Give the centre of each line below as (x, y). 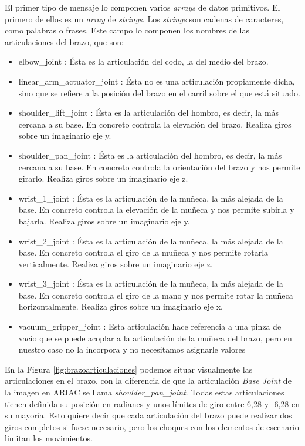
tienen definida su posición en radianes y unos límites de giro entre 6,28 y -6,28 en (152, 403)
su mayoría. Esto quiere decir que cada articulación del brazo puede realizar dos (148, 415)
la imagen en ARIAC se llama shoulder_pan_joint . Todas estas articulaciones (145, 392)
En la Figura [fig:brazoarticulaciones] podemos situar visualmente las (129, 369)
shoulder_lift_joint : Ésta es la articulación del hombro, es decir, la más (149, 113)
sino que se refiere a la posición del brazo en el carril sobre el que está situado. (159, 93)
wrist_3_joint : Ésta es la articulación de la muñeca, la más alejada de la (151, 284)
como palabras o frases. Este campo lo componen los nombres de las (127, 30)
